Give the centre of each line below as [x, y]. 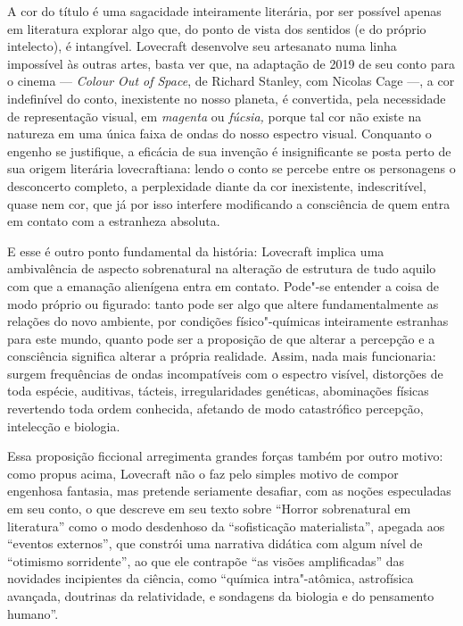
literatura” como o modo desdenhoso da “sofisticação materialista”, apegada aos [226, 526]
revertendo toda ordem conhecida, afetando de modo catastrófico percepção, [215, 409]
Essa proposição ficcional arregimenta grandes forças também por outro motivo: [225, 456]
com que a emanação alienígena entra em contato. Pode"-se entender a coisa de [223, 285]
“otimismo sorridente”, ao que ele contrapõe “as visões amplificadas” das [206, 560]
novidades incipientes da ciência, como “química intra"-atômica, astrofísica [211, 578]
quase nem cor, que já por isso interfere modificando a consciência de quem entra [229, 203]
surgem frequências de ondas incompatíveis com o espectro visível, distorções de [225, 373]
